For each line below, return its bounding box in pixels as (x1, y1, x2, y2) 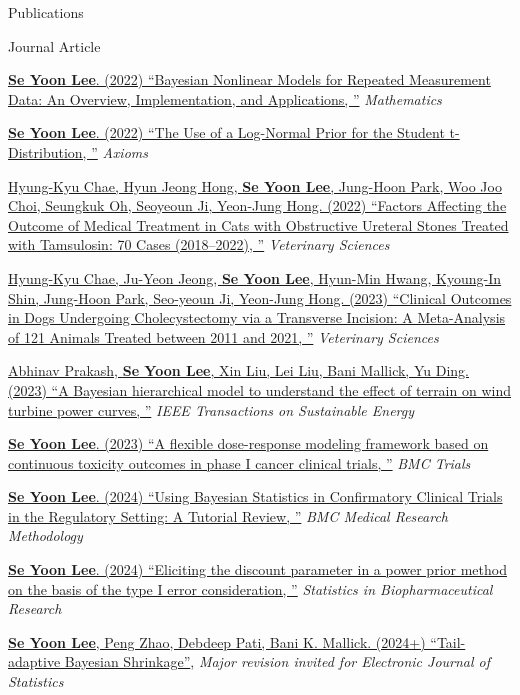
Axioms (102, 141, 148, 162)
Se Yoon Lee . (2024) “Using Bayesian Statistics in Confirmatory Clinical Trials (8, 486, 503, 507)
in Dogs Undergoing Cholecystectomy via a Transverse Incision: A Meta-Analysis (8, 307, 506, 328)
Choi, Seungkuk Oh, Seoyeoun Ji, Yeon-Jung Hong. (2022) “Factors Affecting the (8, 195, 507, 216)
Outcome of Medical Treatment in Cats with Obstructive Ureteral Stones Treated (8, 214, 509, 235)
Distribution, (8, 141, 87, 162)
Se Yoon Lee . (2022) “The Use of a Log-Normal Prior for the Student (8, 122, 445, 143)
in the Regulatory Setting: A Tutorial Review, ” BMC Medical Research (8, 505, 448, 526)
